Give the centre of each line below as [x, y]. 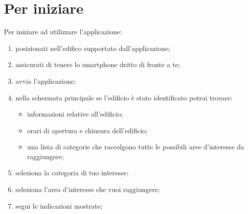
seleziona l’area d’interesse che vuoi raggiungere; [88, 189]
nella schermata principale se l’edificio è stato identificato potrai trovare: [124, 97]
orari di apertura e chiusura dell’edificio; [87, 130]
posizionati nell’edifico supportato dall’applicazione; [93, 48]
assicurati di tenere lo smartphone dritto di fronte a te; [98, 64]
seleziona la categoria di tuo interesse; [72, 173]
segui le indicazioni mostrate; [59, 205]
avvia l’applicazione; [46, 81]
